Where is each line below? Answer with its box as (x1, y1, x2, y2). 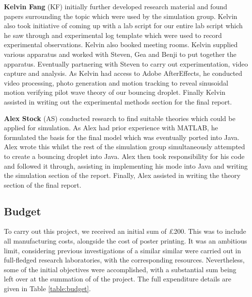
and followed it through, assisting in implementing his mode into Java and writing (4, 160, 248, 171)
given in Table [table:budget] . (4, 283, 91, 294)
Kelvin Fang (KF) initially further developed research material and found (4, 1, 227, 11)
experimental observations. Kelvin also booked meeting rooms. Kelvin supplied (4, 39, 238, 50)
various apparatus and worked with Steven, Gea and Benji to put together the (4, 49, 236, 59)
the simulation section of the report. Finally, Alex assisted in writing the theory (4, 170, 241, 180)
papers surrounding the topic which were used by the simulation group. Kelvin (4, 11, 237, 21)
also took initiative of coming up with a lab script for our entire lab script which (4, 20, 243, 31)
